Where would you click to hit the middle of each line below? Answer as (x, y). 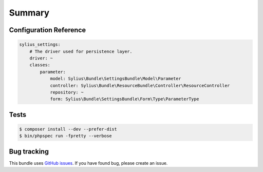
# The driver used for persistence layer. (81, 51)
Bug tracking (29, 151)
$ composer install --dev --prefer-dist (68, 129)
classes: (40, 65)
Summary (29, 13)
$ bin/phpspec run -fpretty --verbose (66, 136)
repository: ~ (67, 92)
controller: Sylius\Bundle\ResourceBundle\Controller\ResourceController (140, 86)
